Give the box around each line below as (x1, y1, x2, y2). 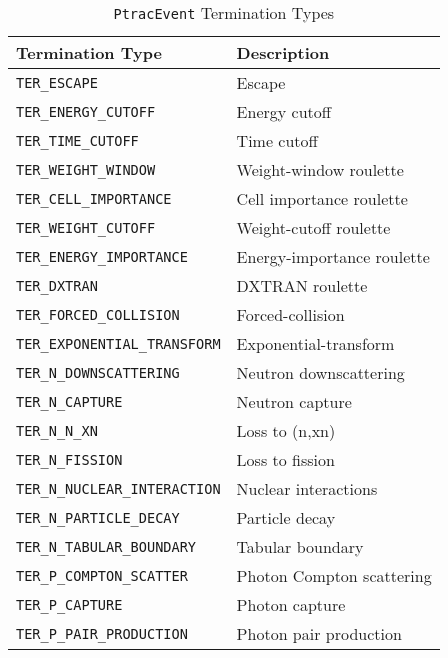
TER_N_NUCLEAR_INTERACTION (16, 480, 221, 497)
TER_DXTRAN (16, 277, 98, 294)
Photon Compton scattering (236, 564, 432, 587)
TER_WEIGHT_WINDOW (16, 161, 156, 178)
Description (236, 41, 330, 64)
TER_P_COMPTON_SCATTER (16, 567, 188, 584)
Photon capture (236, 593, 346, 616)
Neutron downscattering (236, 361, 405, 384)
